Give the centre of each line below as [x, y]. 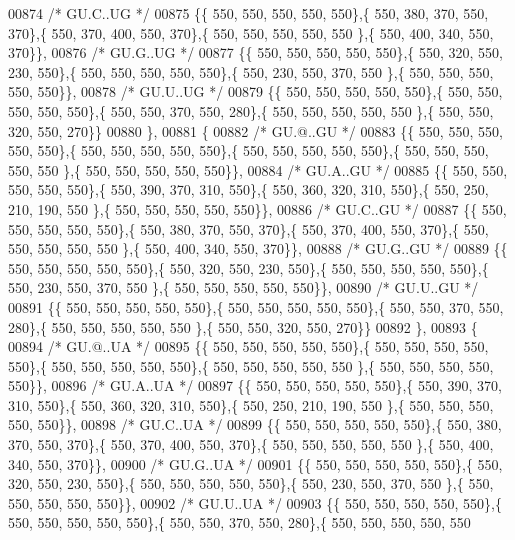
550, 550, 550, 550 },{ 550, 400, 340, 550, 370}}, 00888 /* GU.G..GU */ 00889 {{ [258, 248]
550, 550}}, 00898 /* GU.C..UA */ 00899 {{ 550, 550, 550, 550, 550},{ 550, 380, [255, 424]
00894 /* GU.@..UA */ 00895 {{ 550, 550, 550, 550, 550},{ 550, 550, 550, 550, [248, 346]
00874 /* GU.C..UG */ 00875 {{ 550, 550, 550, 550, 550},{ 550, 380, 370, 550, [248, 13]
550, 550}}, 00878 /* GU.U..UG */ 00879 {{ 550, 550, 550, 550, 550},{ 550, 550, [255, 91]
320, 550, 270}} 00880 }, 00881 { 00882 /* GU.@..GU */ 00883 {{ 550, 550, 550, [255, 130]
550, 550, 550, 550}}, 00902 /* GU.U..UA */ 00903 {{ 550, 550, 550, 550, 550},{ [255, 502]
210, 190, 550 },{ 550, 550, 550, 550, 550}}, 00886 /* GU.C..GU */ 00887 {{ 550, [257, 208]
